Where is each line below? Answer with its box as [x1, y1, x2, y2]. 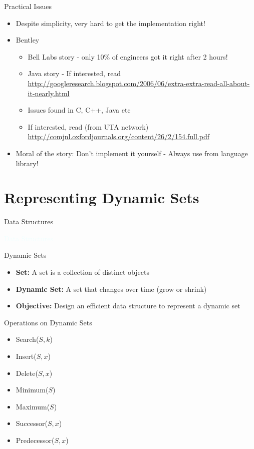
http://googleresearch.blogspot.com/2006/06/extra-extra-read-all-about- [28, 78, 250, 88]
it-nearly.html [28, 88, 70, 98]
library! [16, 158, 39, 168]
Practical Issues [4, 1, 52, 11]
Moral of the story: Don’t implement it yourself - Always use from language [16, 148, 248, 158]
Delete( [16, 367, 38, 378]
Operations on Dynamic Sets [4, 317, 92, 327]
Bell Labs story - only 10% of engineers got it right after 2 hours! [28, 51, 228, 62]
